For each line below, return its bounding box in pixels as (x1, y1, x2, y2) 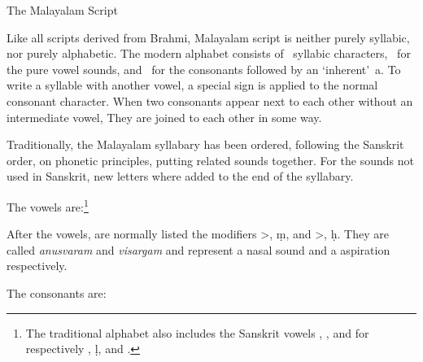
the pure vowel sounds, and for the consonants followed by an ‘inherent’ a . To (7, 60, 401, 77)
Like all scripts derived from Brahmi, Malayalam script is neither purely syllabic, (7, 28, 410, 46)
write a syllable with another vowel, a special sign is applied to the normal (7, 76, 378, 94)
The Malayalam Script (7, 2, 118, 18)
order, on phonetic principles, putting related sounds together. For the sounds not (7, 151, 414, 168)
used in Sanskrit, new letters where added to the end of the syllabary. (7, 168, 354, 185)
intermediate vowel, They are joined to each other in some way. (7, 108, 322, 125)
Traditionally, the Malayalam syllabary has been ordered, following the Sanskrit (7, 136, 404, 153)
